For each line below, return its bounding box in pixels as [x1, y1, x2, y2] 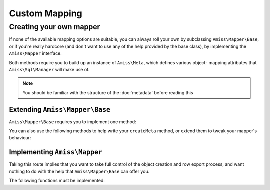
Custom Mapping [9, 8, 82, 19]
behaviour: [9, 135, 31, 141]
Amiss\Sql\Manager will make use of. [9, 66, 90, 72]
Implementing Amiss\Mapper [9, 148, 102, 156]
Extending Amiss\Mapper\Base [9, 105, 111, 114]
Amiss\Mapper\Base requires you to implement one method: [9, 118, 137, 125]
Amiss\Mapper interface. [9, 50, 62, 56]
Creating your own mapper [9, 22, 100, 31]
